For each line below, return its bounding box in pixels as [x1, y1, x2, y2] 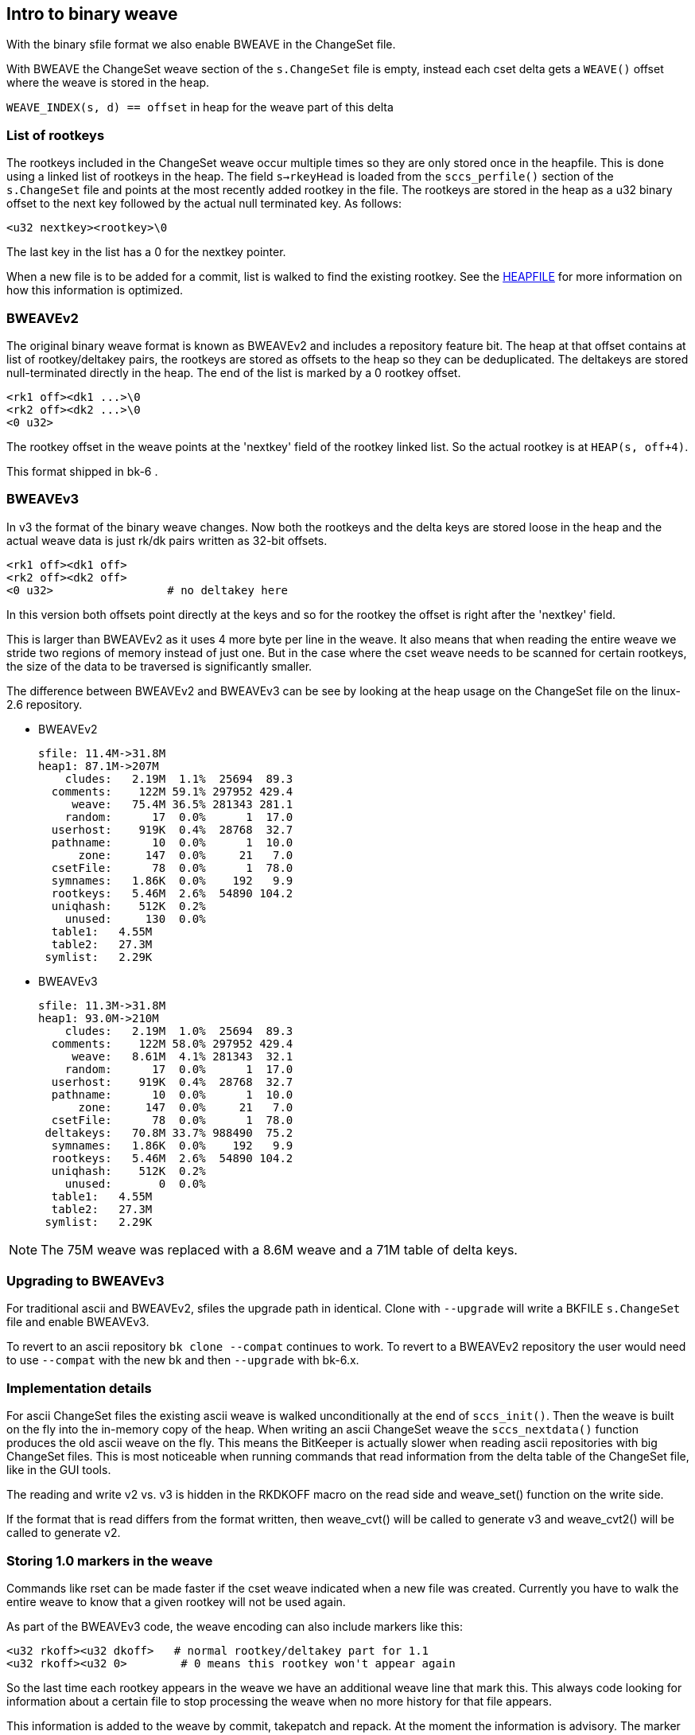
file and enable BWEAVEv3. [6, 1315, 149, 1329]
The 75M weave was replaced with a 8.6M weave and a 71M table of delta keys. [41, 1241, 518, 1258]
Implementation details [6, 1379, 152, 1396]
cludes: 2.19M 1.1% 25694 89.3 [64, 772, 293, 785]
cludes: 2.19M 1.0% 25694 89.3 [64, 1024, 293, 1037]
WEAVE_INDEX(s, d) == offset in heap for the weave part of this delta [6, 100, 394, 115]
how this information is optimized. [6, 283, 184, 298]
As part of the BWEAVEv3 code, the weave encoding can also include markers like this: [6, 1619, 463, 1633]
